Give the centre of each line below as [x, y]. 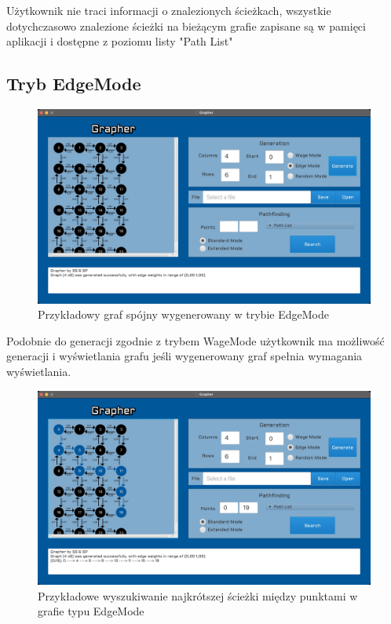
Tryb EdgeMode [74, 84]
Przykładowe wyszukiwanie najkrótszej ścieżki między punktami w [198, 595]
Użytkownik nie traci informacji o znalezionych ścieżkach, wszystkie [169, 10]
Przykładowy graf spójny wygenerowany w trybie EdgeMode [183, 314]
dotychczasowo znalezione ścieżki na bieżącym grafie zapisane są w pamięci [186, 26]
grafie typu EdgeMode [91, 611]
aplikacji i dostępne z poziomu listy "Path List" [120, 41]
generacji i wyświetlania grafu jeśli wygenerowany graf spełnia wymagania [185, 356]
